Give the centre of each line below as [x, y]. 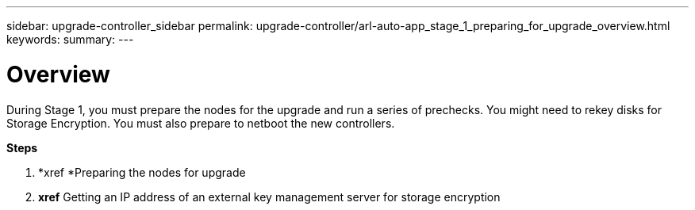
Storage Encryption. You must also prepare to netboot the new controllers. [201, 123]
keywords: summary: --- [70, 39]
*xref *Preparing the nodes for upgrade [142, 172]
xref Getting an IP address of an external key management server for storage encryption [269, 197]
